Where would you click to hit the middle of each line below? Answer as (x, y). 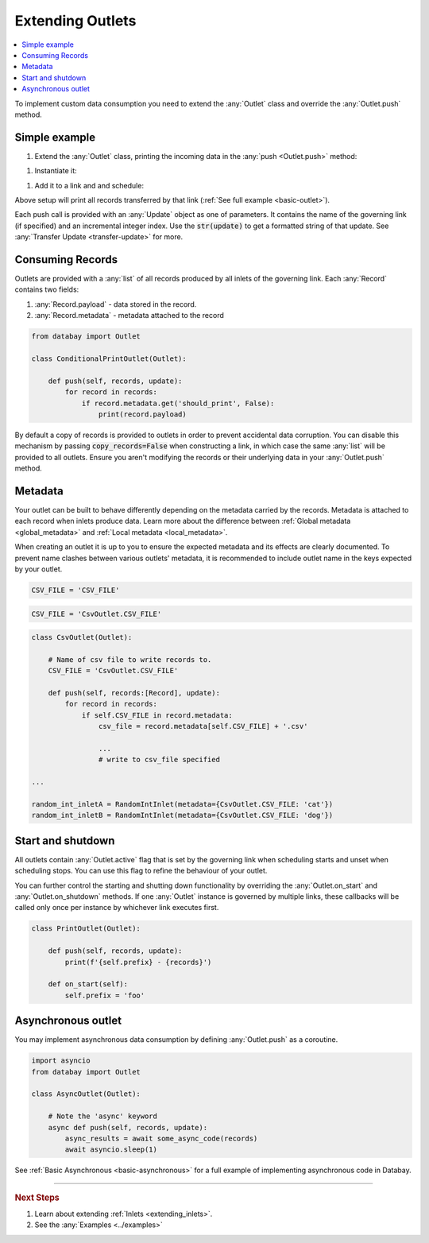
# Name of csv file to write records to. (130, 659)
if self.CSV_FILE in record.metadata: (157, 715)
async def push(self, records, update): (128, 1127)
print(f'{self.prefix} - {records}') (138, 962)
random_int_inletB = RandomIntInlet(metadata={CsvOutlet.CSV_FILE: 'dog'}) (182, 815)
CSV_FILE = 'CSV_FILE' (75, 590)
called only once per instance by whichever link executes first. (117, 908)
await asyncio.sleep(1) (111, 1150)
